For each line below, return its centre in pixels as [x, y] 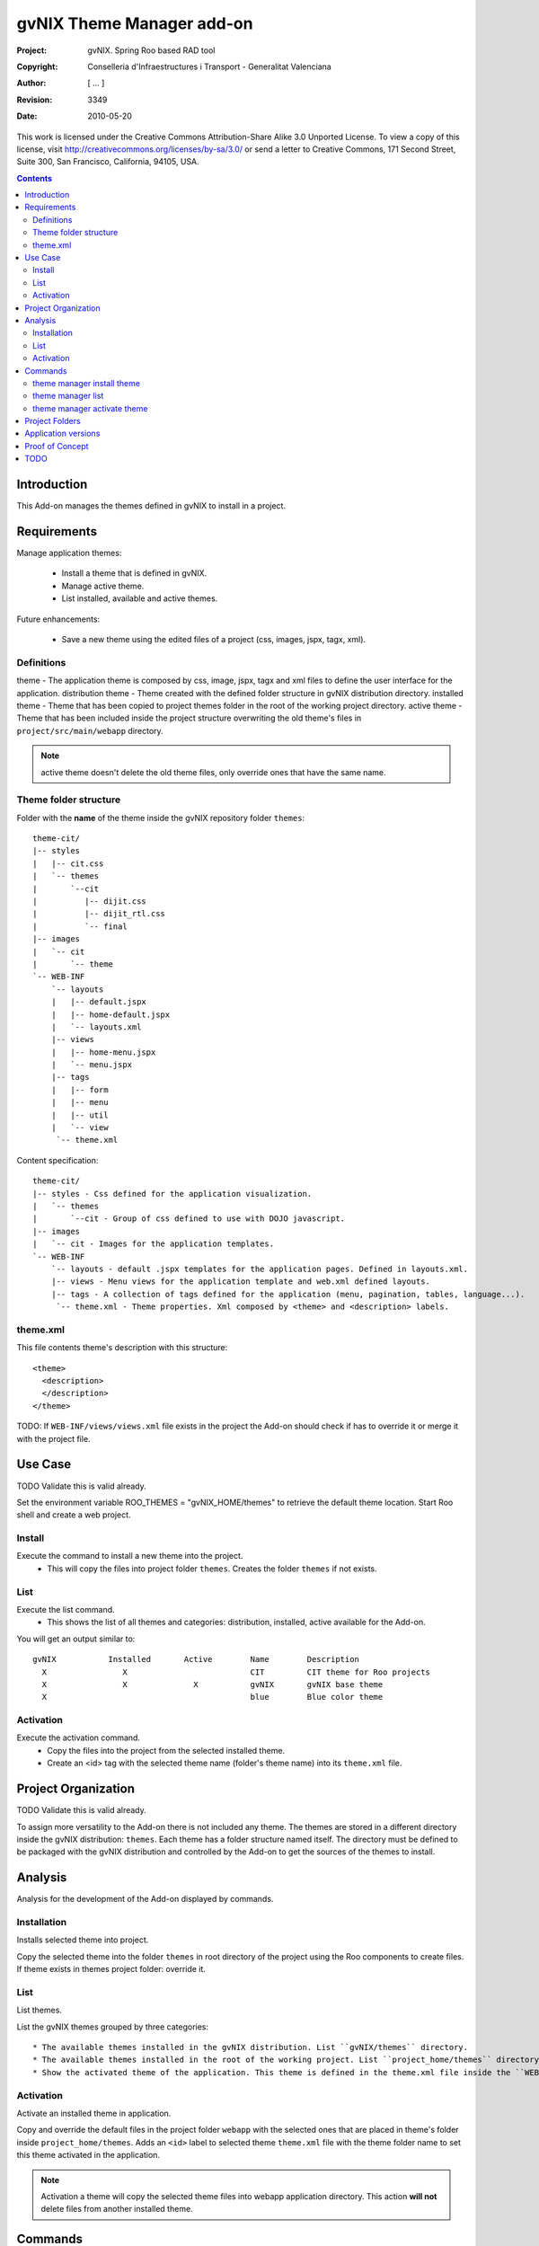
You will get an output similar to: [76, 1639]
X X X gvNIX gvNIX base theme [212, 1684]
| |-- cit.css [68, 863]
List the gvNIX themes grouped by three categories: [113, 2027]
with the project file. [53, 1438]
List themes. [40, 2010]
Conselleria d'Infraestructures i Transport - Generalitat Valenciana [209, 66]
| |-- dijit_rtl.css [99, 914]
